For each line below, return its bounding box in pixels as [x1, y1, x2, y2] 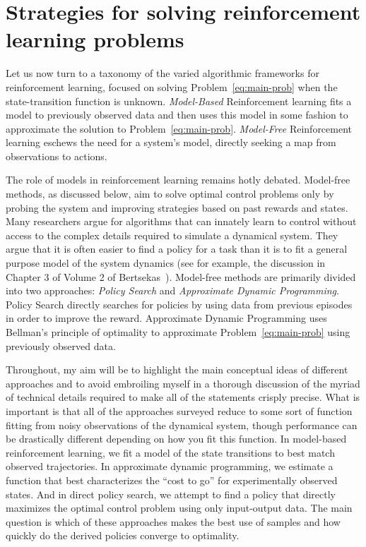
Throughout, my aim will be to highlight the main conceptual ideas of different [6, 362, 348, 377]
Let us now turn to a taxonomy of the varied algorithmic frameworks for [6, 66, 319, 80]
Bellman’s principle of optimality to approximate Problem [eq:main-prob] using [6, 325, 350, 339]
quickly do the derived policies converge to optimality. [6, 528, 240, 543]
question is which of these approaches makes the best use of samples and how [6, 514, 341, 529]
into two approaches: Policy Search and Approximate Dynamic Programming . [6, 283, 339, 298]
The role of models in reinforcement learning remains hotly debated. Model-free [6, 172, 350, 187]
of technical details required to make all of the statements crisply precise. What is [6, 390, 360, 404]
